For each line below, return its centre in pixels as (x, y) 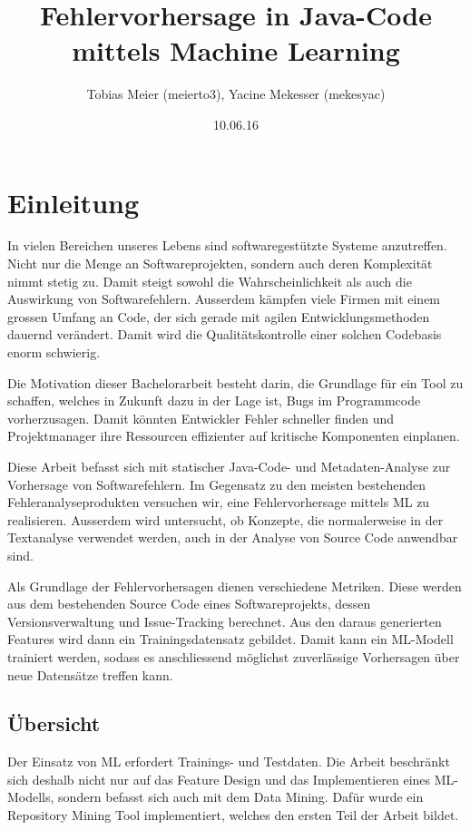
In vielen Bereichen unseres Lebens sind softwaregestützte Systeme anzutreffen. (227, 245)
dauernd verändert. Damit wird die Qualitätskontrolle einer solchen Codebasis (225, 334)
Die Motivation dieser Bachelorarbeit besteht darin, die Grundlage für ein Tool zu (235, 382)
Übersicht (54, 723)
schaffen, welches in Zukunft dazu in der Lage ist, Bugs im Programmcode (214, 400)
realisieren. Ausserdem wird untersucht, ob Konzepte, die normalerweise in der (225, 519)
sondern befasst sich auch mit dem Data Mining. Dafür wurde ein (241, 797)
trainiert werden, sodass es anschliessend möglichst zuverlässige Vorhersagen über (234, 656)
